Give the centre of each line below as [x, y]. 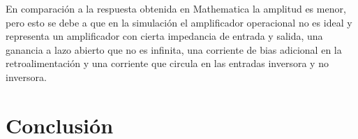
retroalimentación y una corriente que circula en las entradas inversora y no [167, 63]
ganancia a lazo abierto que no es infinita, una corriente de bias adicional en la [174, 49]
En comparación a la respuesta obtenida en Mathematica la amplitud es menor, [176, 8]
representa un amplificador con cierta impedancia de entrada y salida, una [164, 36]
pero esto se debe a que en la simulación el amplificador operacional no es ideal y [179, 22]
